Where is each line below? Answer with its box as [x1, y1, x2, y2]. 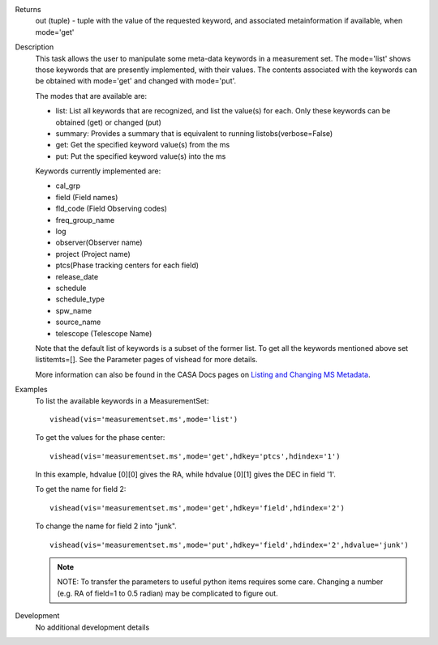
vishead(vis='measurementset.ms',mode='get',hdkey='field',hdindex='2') [49, 503, 345, 512]
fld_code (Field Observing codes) [55, 203, 168, 214]
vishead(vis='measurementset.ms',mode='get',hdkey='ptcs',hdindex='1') [49, 451, 341, 461]
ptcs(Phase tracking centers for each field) [55, 260, 199, 271]
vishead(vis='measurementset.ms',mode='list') [49, 414, 238, 424]
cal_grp [55, 181, 81, 190]
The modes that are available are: [35, 91, 148, 100]
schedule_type [55, 294, 105, 304]
